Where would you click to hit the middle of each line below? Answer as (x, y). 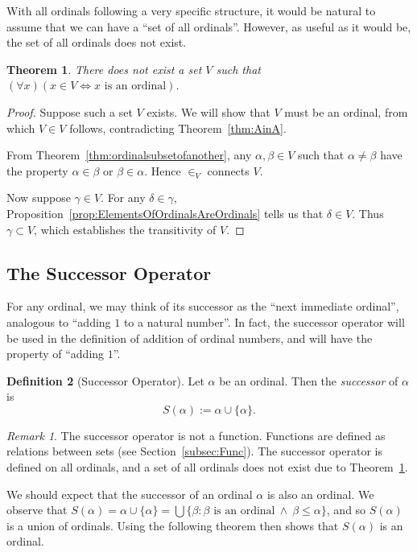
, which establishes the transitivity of (125, 229)
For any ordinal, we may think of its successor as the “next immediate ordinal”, (203, 306)
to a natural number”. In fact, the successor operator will (264, 321)
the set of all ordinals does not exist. (97, 42)
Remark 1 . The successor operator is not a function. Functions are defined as (196, 435)
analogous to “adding (59, 321)
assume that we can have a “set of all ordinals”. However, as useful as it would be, (209, 26)
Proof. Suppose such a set (70, 111)
